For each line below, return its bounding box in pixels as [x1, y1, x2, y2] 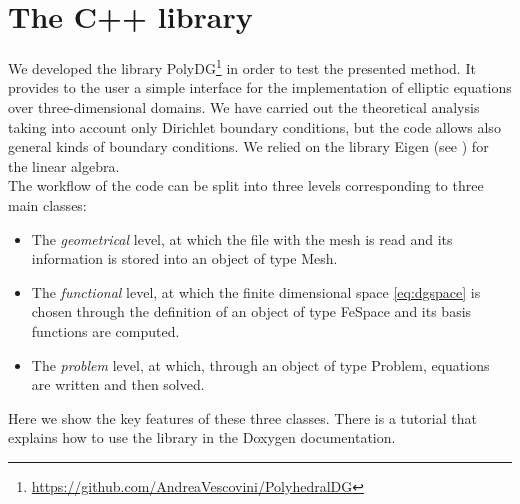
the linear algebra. [8, 155, 120, 176]
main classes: [8, 194, 87, 215]
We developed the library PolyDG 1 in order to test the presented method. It [8, 55, 476, 78]
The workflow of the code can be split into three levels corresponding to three [8, 175, 484, 196]
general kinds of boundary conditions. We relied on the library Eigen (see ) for [8, 136, 489, 157]
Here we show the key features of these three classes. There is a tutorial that [8, 407, 477, 428]
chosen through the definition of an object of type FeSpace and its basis [31, 301, 472, 322]
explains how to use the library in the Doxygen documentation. [8, 427, 396, 448]
